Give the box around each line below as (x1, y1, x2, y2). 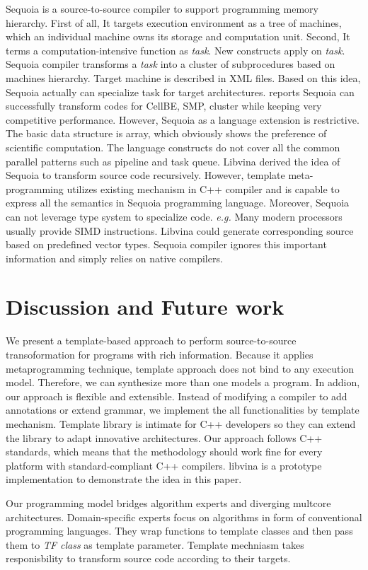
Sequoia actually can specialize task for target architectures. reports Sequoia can (6, 84, 355, 99)
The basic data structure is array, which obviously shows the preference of (6, 126, 327, 141)
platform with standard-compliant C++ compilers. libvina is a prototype (6, 458, 322, 472)
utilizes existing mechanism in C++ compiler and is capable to (67, 181, 340, 196)
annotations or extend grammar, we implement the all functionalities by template (6, 402, 360, 417)
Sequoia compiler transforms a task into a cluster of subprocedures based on (6, 57, 335, 71)
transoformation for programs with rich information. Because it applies (6, 347, 314, 361)
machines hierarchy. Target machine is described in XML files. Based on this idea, (6, 70, 361, 85)
